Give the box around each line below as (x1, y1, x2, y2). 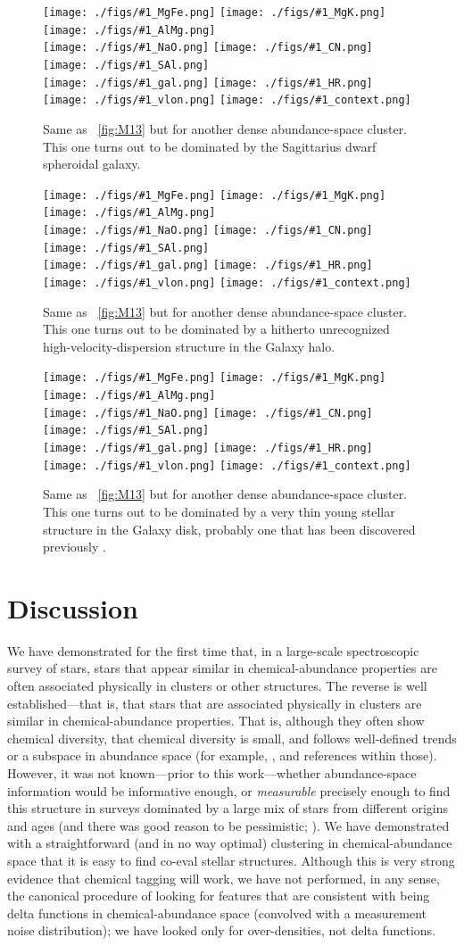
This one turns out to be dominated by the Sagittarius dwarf (43, 137, 377, 155)
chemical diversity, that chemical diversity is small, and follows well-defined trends (7, 728, 457, 747)
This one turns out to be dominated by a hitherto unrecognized (43, 319, 390, 338)
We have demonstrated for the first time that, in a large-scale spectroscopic (7, 641, 419, 660)
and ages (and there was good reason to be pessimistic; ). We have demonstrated (7, 816, 450, 834)
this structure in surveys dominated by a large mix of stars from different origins (7, 799, 448, 817)
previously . (43, 537, 106, 556)
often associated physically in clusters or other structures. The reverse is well (7, 676, 427, 695)
